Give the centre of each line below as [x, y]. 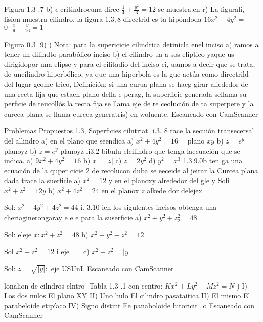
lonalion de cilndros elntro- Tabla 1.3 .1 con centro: [83, 285]
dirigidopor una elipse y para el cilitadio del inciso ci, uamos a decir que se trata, [130, 64]
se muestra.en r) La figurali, [201, 9]
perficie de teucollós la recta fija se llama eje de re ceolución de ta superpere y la [129, 104]
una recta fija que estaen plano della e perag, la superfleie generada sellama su [125, 94]
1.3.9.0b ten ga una [213, 160]
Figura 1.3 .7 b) [29, 9]
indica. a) [19, 160]
